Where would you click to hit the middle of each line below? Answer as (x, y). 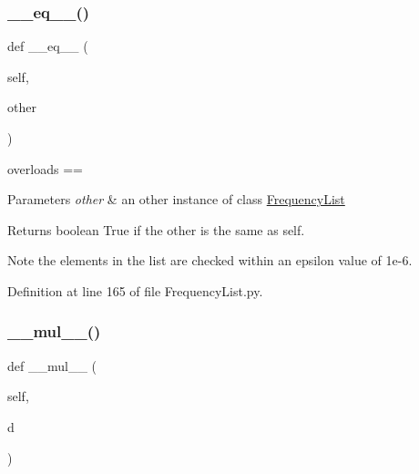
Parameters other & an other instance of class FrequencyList (176, 199)
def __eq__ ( (48, 46)
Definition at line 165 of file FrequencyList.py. (135, 290)
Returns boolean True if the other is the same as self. (156, 229)
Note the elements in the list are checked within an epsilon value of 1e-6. (210, 260)
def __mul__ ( (52, 365)
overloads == (45, 168)
